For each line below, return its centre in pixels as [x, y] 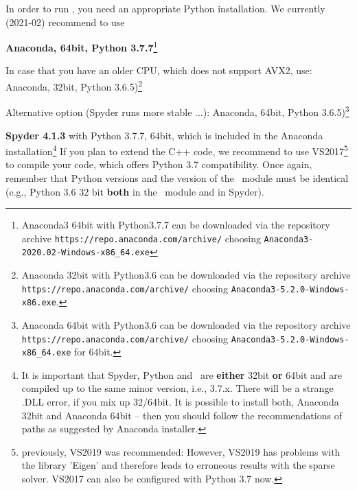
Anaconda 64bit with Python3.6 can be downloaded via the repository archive [186, 324]
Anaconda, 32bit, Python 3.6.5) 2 [74, 85]
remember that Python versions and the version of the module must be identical [177, 177]
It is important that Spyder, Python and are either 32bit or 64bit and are [182, 374]
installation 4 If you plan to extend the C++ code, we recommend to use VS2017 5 [177, 150]
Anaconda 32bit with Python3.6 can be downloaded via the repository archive [186, 275]
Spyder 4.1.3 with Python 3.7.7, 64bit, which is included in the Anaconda [164, 135]
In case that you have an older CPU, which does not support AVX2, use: [159, 70]
